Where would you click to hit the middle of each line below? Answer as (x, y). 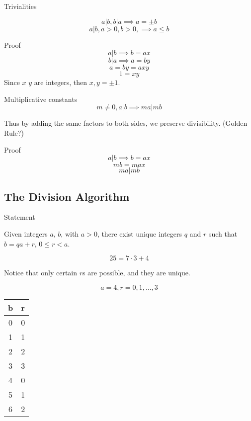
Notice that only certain (41, 273)
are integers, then (61, 82)
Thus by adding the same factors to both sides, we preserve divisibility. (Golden (126, 123)
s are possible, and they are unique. (136, 273)
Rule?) (14, 132)
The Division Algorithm (67, 196)
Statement (20, 217)
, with (70, 233)
